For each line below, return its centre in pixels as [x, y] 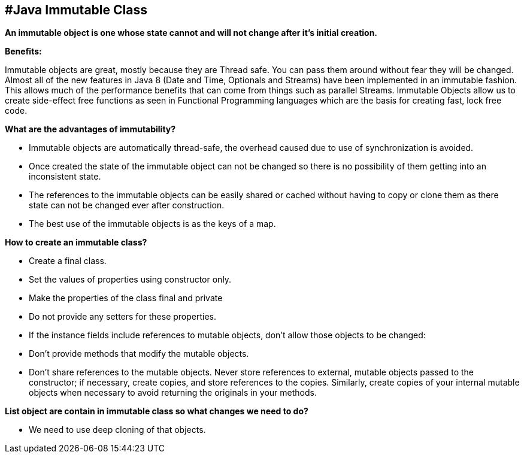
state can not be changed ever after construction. [127, 205]
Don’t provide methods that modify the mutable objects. [139, 354]
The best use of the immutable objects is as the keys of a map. [152, 224]
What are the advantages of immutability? [90, 129]
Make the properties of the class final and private [126, 298]
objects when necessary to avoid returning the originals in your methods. [173, 393]
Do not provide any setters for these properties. [123, 317]
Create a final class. [68, 261]
